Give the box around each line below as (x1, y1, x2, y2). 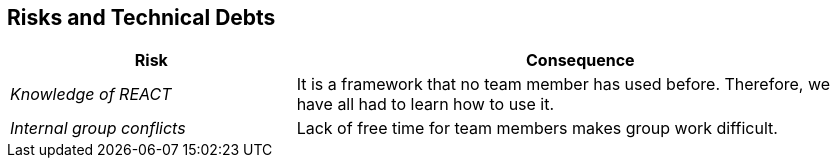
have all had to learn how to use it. (296, 94, 555, 115)
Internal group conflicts (10, 118, 186, 139)
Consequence (526, 50, 635, 71)
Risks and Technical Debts (7, 5, 276, 30)
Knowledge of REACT (10, 84, 172, 105)
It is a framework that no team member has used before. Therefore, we (296, 74, 831, 95)
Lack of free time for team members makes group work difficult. (296, 118, 778, 139)
